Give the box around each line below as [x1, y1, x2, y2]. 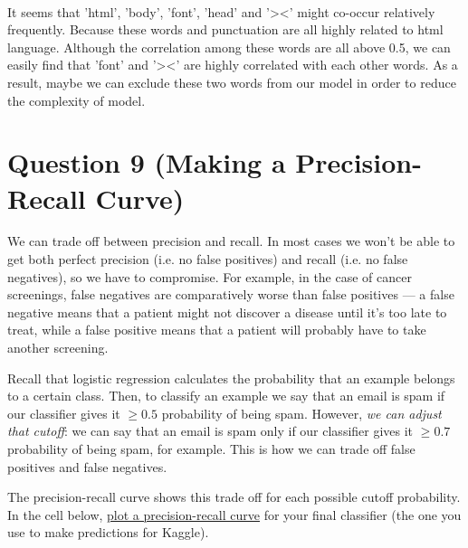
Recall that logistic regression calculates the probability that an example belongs [7, 368, 455, 387]
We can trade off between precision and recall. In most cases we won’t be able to [7, 231, 455, 250]
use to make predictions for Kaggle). [7, 523, 209, 542]
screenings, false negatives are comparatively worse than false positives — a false [7, 285, 454, 304]
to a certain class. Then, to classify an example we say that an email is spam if [7, 386, 445, 405]
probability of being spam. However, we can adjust [161, 403, 442, 422]
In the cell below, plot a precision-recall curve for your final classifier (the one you [7, 505, 462, 524]
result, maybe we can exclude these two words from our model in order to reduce [7, 72, 456, 91]
